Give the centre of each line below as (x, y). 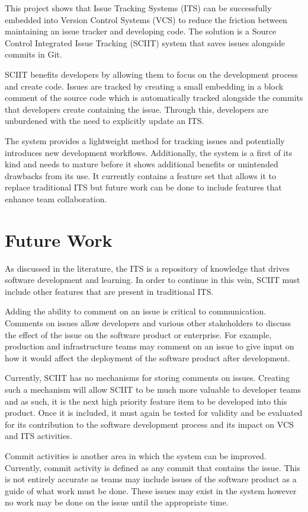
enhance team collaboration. (56, 198)
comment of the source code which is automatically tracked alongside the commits (154, 98)
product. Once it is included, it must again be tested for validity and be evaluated (154, 413)
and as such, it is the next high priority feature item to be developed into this (146, 401)
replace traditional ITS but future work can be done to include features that (143, 187)
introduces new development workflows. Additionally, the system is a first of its (149, 152)
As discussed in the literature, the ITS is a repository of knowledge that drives (147, 268)
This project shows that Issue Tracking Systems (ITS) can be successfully (138, 8)
